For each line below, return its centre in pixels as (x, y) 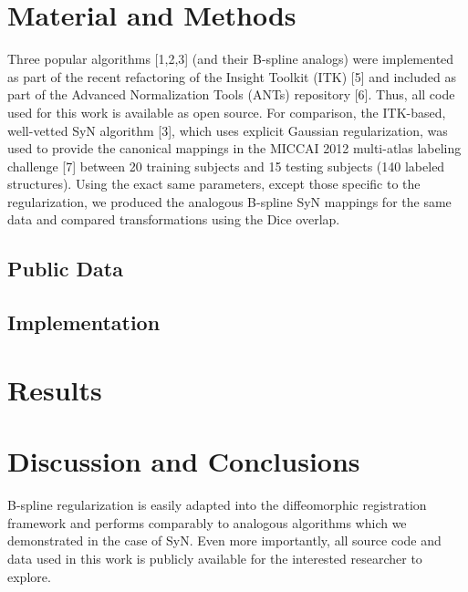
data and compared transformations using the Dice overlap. (174, 219)
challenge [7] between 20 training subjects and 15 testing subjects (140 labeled (226, 166)
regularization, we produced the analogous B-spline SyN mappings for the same (229, 201)
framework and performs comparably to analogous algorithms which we (207, 522)
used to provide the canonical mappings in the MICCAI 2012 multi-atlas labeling (234, 148)
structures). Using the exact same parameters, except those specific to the (214, 184)
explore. (29, 576)
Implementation (84, 322)
